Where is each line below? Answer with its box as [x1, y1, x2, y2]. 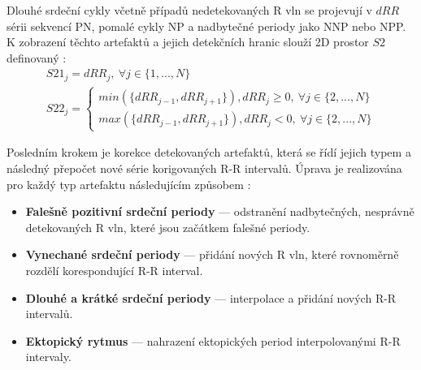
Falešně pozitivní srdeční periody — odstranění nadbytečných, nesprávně [25, 203, 414, 220]
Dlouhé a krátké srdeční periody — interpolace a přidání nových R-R [25, 289, 397, 306]
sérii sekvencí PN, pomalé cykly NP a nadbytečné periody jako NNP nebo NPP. [7, 17, 406, 34]
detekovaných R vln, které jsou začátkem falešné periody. [25, 218, 310, 235]
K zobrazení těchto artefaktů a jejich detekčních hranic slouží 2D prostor [7, 33, 369, 50]
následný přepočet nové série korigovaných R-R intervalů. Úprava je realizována [7, 160, 402, 177]
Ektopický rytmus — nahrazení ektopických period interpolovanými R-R [25, 332, 401, 349]
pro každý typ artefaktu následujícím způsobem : [7, 175, 251, 192]
